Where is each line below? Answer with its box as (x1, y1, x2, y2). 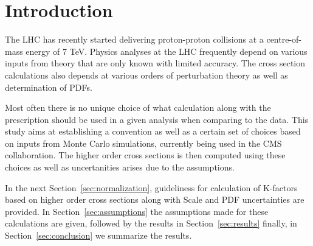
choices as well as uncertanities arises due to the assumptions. (5, 161, 235, 174)
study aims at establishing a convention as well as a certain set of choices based (5, 125, 301, 138)
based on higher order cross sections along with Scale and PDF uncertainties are (5, 193, 304, 206)
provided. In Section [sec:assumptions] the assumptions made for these (5, 205, 269, 217)
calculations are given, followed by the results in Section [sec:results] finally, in (5, 217, 297, 230)
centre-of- (266, 33, 301, 46)
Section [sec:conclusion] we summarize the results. (5, 229, 192, 242)
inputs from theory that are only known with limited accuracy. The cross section (5, 57, 306, 69)
